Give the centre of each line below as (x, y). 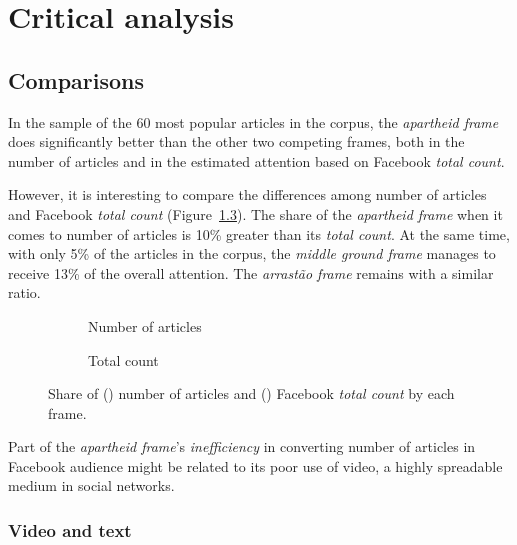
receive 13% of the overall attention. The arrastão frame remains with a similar (251, 272)
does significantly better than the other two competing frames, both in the (236, 141)
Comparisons (76, 79)
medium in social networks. (91, 485)
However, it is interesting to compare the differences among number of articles (247, 194)
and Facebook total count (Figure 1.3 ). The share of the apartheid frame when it (255, 213)
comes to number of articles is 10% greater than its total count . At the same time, (259, 233)
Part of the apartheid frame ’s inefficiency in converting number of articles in (242, 446)
